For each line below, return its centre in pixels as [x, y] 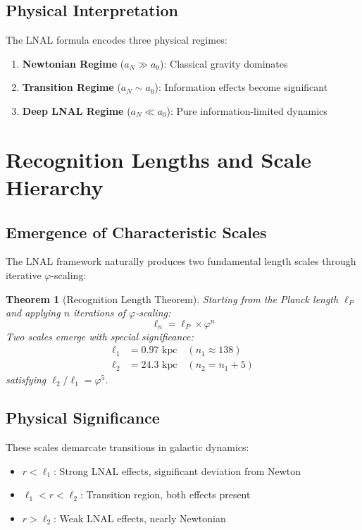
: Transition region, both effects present [166, 494]
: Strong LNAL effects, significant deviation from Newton [177, 470]
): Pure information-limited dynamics [247, 110]
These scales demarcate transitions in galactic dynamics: [127, 447]
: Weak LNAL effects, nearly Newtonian [140, 518]
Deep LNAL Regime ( [76, 110]
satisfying [26, 380]
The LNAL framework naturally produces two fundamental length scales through [181, 261]
